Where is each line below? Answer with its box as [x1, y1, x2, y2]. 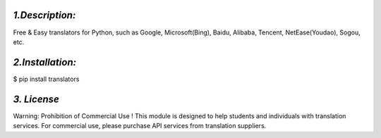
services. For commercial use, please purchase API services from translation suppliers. [13, 122, 267, 130]
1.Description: [13, 9, 76, 21]
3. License [13, 93, 59, 105]
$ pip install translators [13, 75, 80, 83]
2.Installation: [13, 56, 77, 68]
